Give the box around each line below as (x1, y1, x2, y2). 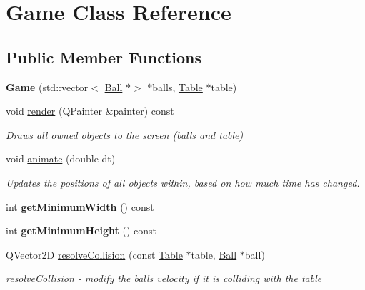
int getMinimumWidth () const (6, 199, 154, 214)
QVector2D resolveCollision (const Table (6, 247, 183, 261)
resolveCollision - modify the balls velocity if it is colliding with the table (6, 271, 322, 286)
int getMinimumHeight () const (6, 223, 157, 238)
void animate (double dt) (6, 151, 116, 166)
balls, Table (152, 79, 203, 94)
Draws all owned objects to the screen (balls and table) (6, 127, 244, 142)
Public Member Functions (6, 46, 201, 68)
